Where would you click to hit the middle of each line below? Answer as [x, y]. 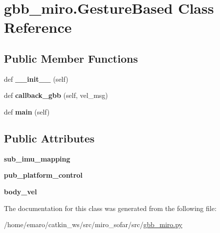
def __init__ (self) [36, 79]
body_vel [21, 191]
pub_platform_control [43, 175]
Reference [38, 27]
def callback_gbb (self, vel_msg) [56, 95]
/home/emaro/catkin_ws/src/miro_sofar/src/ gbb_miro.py [93, 224]
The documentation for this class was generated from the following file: [110, 208]
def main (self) [27, 111]
